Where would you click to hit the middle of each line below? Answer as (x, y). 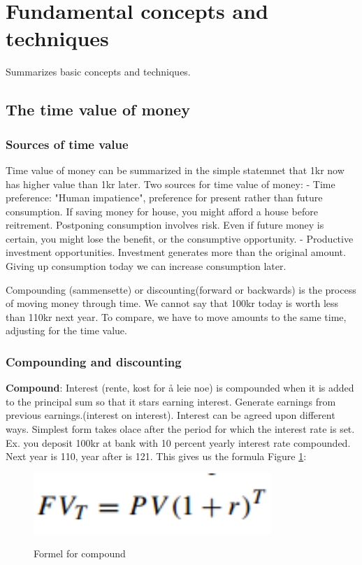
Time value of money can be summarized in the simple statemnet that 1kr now (175, 170)
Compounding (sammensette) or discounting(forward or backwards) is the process (181, 289)
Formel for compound (80, 553)
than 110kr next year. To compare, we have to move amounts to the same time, (176, 316)
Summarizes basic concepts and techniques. (98, 72)
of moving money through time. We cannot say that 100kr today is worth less (172, 303)
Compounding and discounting (94, 361)
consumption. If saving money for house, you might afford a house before (162, 211)
